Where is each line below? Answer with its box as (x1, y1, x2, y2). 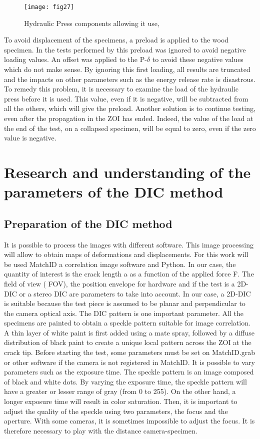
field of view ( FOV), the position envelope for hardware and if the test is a (4, 278, 235, 288)
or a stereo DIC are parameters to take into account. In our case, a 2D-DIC (19, 288, 251, 298)
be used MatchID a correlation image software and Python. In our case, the (4, 258, 236, 269)
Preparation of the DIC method (4, 215, 172, 231)
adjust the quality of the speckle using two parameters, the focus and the (4, 405, 228, 416)
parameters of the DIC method (4, 181, 223, 202)
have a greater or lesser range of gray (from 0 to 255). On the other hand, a (4, 386, 236, 396)
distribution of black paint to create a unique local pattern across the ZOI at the (4, 337, 251, 347)
